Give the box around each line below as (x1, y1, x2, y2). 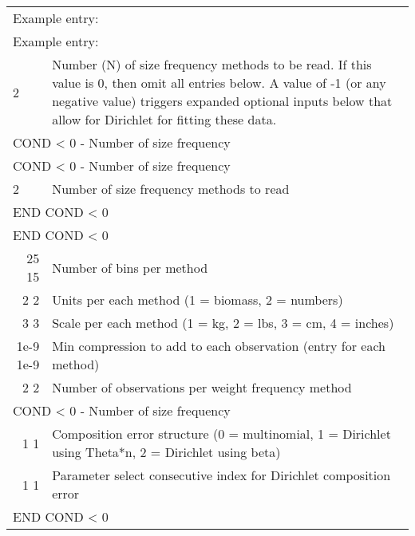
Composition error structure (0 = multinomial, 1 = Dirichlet (52, 424, 391, 443)
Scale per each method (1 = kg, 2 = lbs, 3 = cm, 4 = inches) (52, 313, 394, 332)
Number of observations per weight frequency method (52, 378, 352, 396)
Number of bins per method (52, 258, 208, 277)
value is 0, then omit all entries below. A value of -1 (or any (52, 73, 386, 92)
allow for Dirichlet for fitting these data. (52, 110, 277, 128)
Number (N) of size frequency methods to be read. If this (52, 55, 372, 73)
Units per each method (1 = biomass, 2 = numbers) (52, 290, 343, 309)
